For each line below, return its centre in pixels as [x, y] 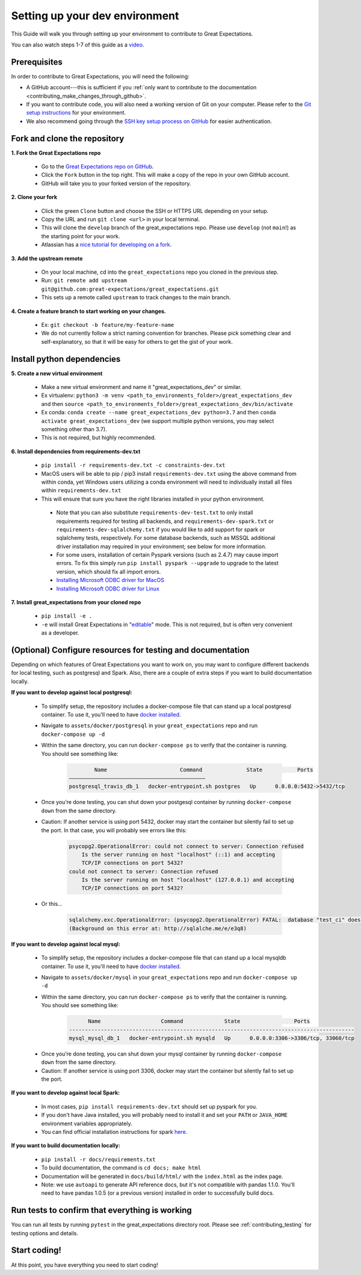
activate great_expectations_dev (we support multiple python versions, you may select [158, 421]
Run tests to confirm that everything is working [101, 1210]
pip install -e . [67, 616]
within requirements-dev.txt [81, 490]
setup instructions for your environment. [76, 113]
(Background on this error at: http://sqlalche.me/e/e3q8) [158, 928]
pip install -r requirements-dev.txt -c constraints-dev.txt [133, 465]
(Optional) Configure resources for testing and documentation [130, 650]
